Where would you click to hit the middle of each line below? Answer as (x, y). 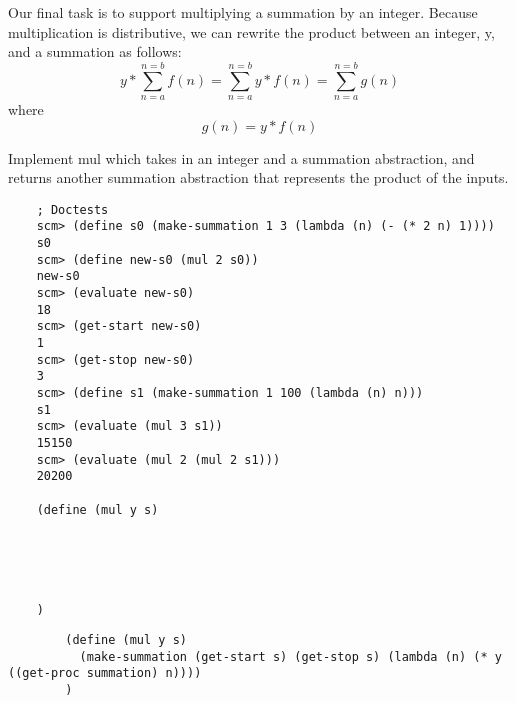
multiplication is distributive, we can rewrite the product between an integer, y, (251, 31)
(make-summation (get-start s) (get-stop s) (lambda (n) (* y (290, 656)
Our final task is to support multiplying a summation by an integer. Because (243, 12)
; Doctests (72, 209)
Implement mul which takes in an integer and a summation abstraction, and (241, 157)
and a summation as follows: (95, 51)
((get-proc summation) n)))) (105, 673)
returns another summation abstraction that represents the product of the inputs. (258, 177)
